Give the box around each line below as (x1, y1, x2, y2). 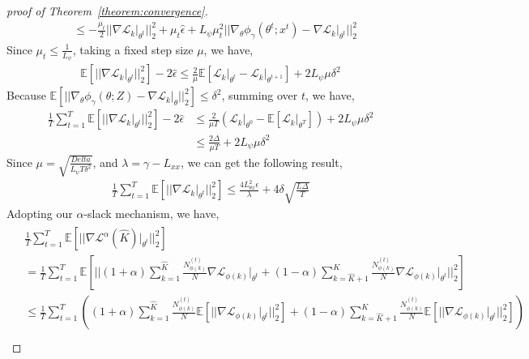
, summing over (221, 87, 298, 104)
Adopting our (6, 205, 73, 222)
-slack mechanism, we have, (83, 205, 220, 222)
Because (6, 87, 46, 104)
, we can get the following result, (180, 153, 343, 170)
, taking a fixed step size (72, 41, 194, 58)
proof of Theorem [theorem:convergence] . (6, 2, 208, 19)
